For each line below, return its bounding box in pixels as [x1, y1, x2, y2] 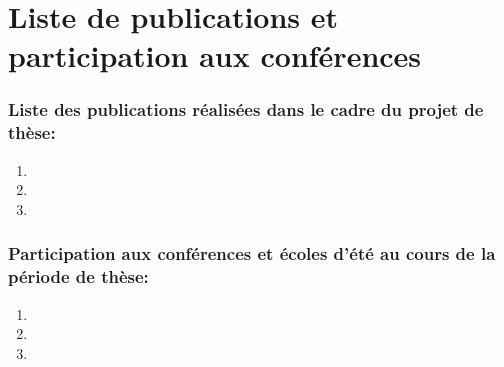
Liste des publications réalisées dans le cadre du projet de [8, 97, 484, 122]
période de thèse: [8, 264, 149, 289]
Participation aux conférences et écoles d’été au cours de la [8, 241, 496, 266]
